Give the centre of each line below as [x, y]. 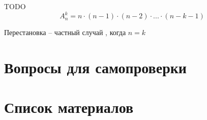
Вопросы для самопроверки [96, 67]
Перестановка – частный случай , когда [65, 32]
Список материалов [69, 107]
